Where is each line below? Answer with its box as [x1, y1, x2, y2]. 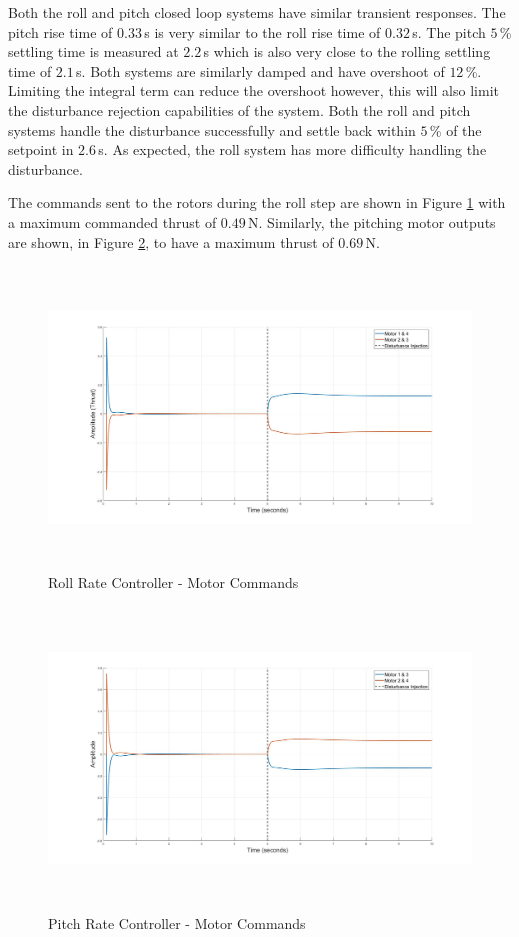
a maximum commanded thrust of [8, 211, 217, 232]
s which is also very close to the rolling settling [203, 41, 491, 62]
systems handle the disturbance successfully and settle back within [8, 119, 416, 140]
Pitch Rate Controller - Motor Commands [48, 912, 306, 933]
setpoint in [8, 139, 74, 160]
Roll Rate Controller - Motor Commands [48, 572, 299, 593]
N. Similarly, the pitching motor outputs [248, 211, 496, 232]
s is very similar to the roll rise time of [144, 21, 381, 42]
